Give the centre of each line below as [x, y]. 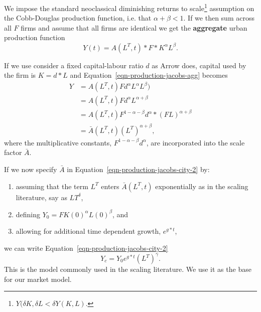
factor [13, 152]
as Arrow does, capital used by [199, 65]
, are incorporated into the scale [195, 142]
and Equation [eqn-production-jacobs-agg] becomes [149, 75]
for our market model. [38, 279]
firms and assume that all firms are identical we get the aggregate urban [134, 27]
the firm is [20, 75]
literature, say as [41, 197]
